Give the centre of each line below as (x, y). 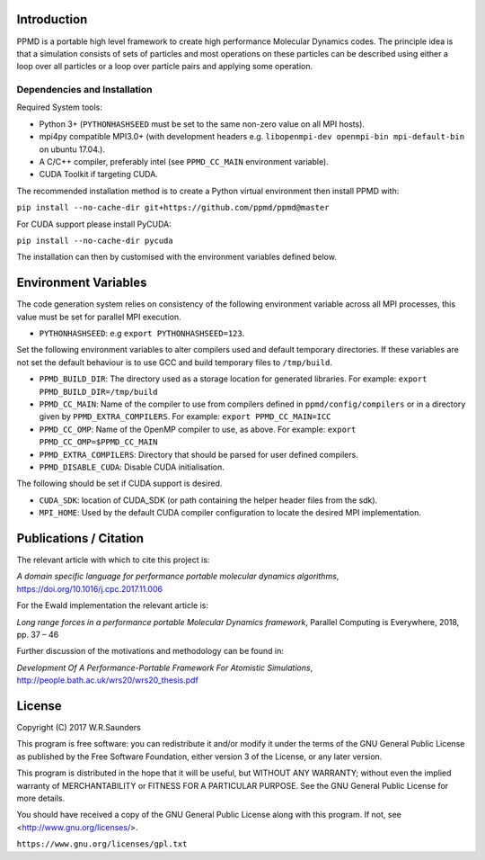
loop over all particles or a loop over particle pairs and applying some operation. (165, 67)
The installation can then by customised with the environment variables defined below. (176, 257)
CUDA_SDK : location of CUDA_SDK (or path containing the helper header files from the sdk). (208, 500)
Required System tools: (60, 107)
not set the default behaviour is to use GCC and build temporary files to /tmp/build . (174, 362)
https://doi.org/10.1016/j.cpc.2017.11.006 (90, 588)
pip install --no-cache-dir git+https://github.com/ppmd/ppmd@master (173, 208)
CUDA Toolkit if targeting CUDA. (99, 175)
